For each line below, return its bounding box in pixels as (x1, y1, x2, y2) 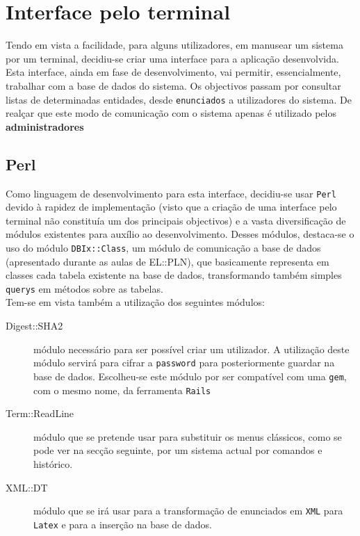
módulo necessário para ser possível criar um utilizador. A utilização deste (33, 341, 350, 356)
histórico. (33, 457, 73, 471)
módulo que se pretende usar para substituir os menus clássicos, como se (33, 429, 342, 444)
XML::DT (6, 480, 48, 494)
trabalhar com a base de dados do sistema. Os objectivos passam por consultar (6, 78, 341, 92)
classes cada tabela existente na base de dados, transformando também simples (6, 268, 342, 282)
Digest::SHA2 (6, 318, 63, 333)
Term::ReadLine (6, 406, 74, 421)
